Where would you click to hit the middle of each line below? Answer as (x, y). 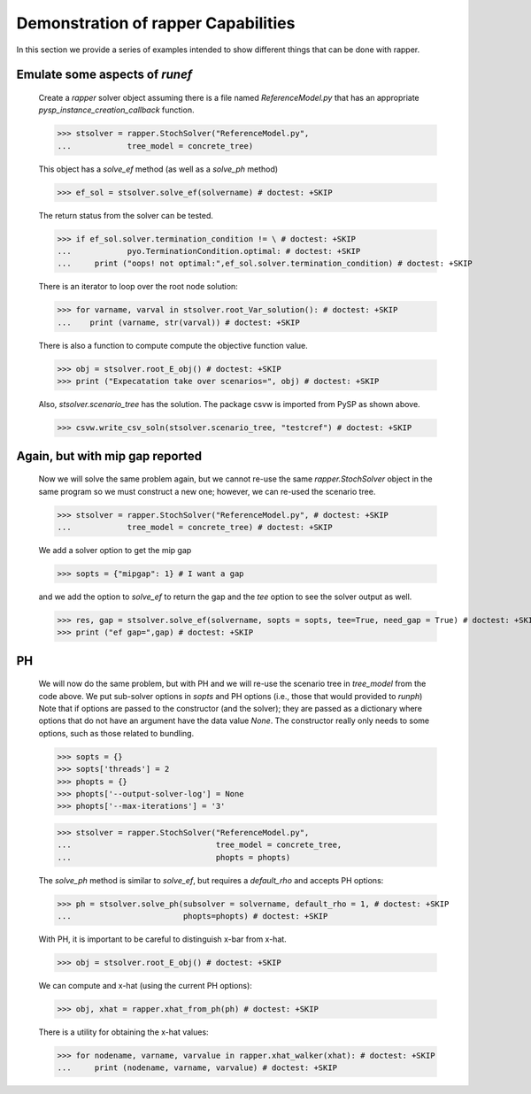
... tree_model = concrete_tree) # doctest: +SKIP (195, 527)
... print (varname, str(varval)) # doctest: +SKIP (178, 322)
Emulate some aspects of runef (104, 75)
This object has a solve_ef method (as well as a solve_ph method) (158, 169)
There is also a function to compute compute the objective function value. (173, 345)
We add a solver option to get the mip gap (115, 550)
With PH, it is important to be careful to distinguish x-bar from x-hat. (162, 939)
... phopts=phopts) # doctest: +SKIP (192, 917)
